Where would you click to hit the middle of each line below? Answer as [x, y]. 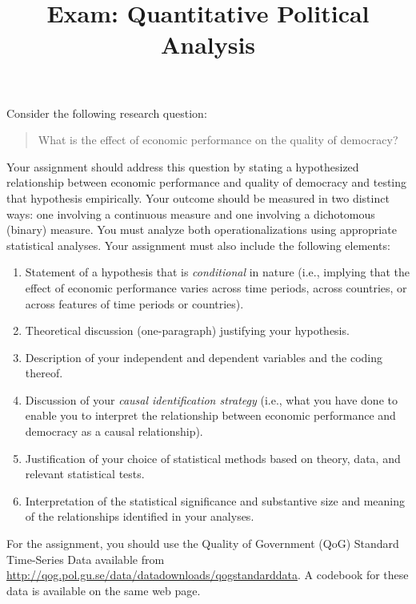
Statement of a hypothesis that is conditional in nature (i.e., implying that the [217, 272]
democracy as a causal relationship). [114, 431]
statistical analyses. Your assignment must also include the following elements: [198, 245]
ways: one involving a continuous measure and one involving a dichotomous [191, 213]
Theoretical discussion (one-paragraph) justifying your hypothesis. [187, 330]
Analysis [208, 44]
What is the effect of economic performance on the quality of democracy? [218, 140]
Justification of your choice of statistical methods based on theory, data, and [213, 458]
